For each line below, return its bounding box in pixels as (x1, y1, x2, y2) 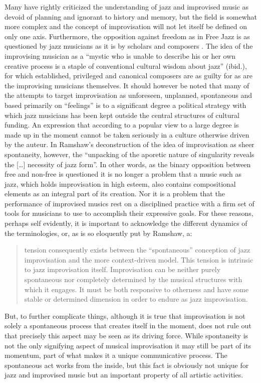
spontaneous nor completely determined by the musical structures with (24, 274, 242, 285)
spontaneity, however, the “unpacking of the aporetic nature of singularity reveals (5, 149, 254, 159)
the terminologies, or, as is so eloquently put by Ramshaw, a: (5, 227, 192, 238)
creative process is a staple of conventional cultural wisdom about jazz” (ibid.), (5, 60, 247, 71)
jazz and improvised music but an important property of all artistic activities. (5, 369, 243, 380)
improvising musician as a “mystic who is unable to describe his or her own (5, 50, 236, 61)
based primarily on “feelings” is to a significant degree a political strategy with (5, 99, 246, 110)
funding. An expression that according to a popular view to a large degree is (5, 119, 239, 130)
